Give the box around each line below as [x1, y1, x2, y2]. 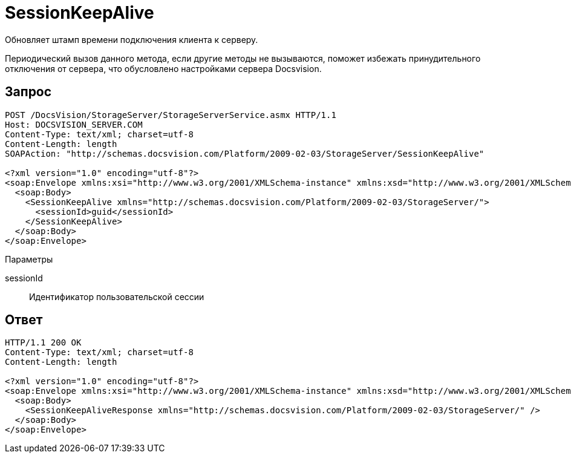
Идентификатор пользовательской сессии [29, 291, 204, 302]
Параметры [5, 254, 53, 264]
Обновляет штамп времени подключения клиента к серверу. [5, 34, 258, 45]
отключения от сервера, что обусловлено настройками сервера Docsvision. [5, 63, 322, 74]
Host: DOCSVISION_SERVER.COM [5, 119, 143, 129]
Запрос [5, 84, 52, 100]
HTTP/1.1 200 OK [5, 338, 82, 348]
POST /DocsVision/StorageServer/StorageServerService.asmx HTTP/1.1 [5, 110, 336, 120]
